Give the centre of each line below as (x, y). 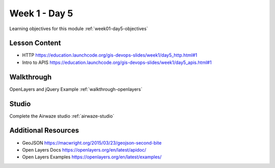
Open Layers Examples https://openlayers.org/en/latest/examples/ (92, 157)
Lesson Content (35, 43)
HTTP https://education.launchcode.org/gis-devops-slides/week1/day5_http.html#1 (110, 55)
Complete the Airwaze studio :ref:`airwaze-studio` (62, 116)
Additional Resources (44, 130)
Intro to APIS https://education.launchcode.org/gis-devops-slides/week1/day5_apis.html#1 (117, 62)
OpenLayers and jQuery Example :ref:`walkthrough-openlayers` (76, 89)
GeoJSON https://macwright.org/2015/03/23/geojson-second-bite (92, 142)
